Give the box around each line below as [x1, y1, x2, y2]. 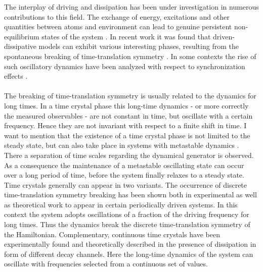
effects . [4, 71, 28, 81]
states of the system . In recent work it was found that [41, 31, 211, 41]
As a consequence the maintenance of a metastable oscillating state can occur [4, 159, 244, 170]
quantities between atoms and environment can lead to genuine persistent [4, 21, 232, 32]
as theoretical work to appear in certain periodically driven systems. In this [4, 199, 238, 209]
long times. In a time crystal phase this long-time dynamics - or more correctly [4, 100, 249, 111]
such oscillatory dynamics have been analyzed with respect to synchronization [4, 61, 245, 71]
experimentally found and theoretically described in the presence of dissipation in [4, 239, 256, 249]
